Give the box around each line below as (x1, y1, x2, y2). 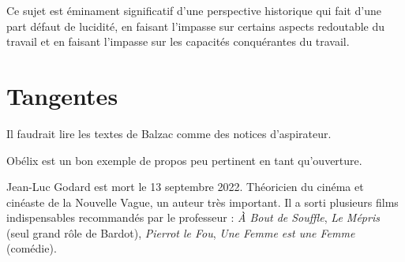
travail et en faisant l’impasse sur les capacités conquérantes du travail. (6, 33, 350, 50)
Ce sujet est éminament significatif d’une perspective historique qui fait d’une (6, 2, 381, 18)
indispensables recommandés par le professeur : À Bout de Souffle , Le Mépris (6, 209, 380, 226)
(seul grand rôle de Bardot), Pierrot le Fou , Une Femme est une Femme (6, 224, 355, 241)
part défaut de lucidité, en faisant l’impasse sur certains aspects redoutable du (6, 17, 385, 34)
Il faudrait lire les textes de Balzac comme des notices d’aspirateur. (6, 125, 332, 141)
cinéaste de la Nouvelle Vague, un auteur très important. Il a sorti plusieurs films (6, 193, 399, 210)
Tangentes (6, 79, 118, 111)
